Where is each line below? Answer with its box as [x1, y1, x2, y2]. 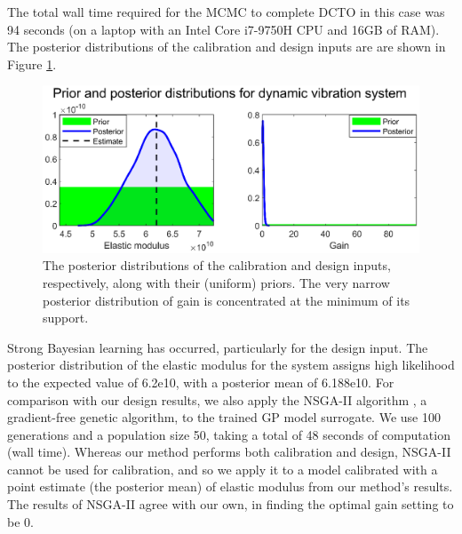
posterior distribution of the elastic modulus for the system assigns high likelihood [7, 355, 455, 374]
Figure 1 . [7, 54, 57, 73]
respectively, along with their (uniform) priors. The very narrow [43, 273, 390, 291]
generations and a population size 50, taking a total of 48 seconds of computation [7, 425, 450, 443]
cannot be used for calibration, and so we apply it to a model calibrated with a [7, 459, 438, 478]
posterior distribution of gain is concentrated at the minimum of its [43, 291, 410, 309]
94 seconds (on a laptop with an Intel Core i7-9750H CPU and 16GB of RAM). [7, 20, 440, 38]
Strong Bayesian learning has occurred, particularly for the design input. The [7, 338, 428, 356]
